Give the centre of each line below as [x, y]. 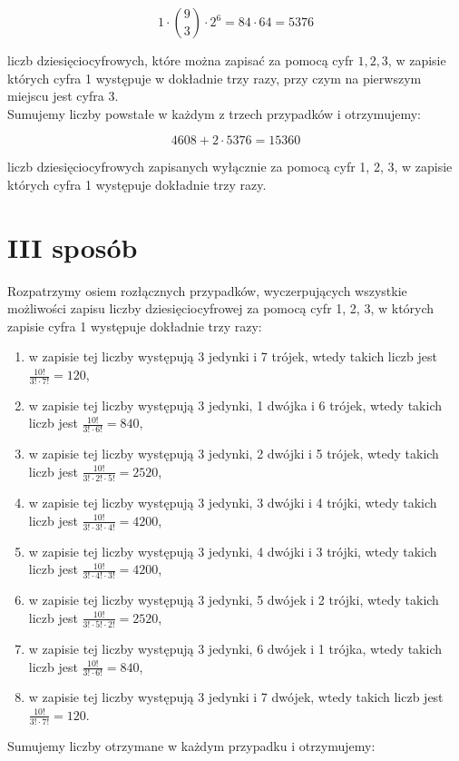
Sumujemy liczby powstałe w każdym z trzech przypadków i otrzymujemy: [214, 113]
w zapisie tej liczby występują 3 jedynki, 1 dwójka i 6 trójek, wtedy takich [235, 405]
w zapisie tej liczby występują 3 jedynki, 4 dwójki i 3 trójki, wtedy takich [233, 551]
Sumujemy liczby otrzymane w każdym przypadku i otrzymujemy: [191, 745]
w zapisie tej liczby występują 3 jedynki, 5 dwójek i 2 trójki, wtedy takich [234, 600]
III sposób [73, 247]
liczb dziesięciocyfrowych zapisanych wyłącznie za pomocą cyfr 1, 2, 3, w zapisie [230, 167]
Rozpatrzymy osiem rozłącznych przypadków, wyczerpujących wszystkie [207, 290]
